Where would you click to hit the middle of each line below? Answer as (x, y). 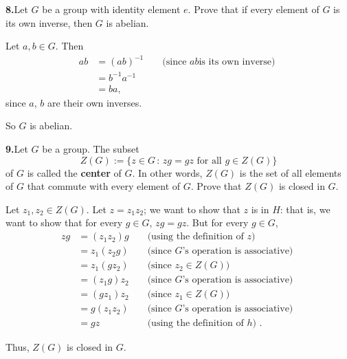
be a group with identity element (111, 9)
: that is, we (305, 209)
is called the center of (74, 172)
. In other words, (167, 172)
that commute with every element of (104, 186)
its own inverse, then (49, 22)
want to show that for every (64, 222)
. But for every (217, 222)
